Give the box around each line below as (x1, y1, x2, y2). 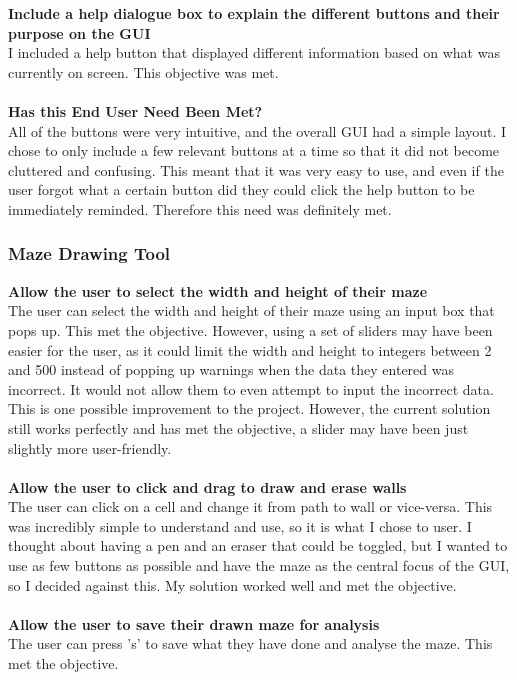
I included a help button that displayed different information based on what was (8, 42, 500, 63)
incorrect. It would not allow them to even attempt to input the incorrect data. (8, 378, 494, 399)
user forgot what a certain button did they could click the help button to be (8, 179, 475, 200)
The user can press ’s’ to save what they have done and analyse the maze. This (8, 633, 493, 654)
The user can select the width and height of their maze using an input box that (8, 300, 495, 321)
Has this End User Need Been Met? (8, 100, 263, 121)
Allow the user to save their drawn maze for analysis (8, 613, 380, 634)
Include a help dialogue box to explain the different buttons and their (8, 3, 500, 23)
